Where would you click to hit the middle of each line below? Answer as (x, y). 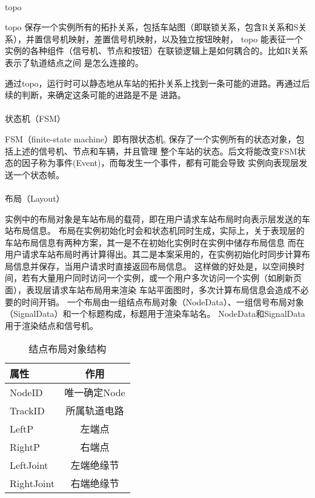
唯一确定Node (95, 393)
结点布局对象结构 (68, 349)
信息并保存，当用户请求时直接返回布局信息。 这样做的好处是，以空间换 (154, 266)
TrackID (27, 410)
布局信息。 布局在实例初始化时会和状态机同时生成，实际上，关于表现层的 (159, 231)
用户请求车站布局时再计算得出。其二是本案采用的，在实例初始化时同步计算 (153, 254)
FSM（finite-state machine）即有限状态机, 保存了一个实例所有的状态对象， (151, 138)
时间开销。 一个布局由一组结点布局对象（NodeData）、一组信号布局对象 (163, 301)
